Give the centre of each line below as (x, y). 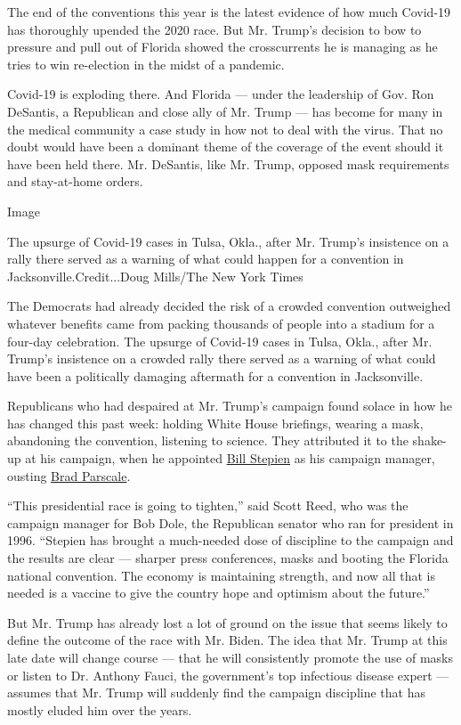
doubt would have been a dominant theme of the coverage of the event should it (226, 147)
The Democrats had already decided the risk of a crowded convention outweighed (229, 306)
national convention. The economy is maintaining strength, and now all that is (221, 575)
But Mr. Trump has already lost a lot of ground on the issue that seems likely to (227, 622)
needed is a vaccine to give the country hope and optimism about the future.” (218, 593)
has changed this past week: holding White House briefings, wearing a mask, (215, 423)
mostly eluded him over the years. (100, 709)
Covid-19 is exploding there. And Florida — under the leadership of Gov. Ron (221, 94)
